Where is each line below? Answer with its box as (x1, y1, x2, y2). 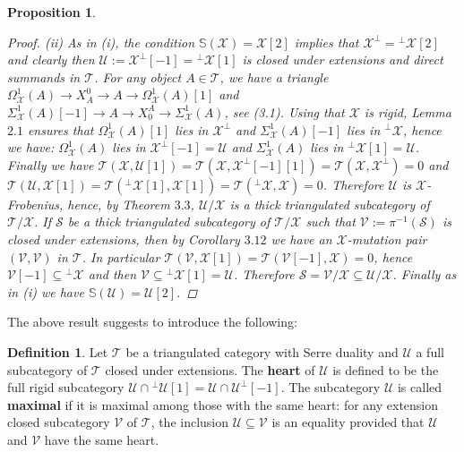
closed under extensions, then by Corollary (7, 229, 240, 248)
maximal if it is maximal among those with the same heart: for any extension (7, 395, 439, 414)
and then (88, 265, 137, 284)
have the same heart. (44, 430, 159, 448)
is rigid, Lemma (364, 102, 451, 121)
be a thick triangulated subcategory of (67, 212, 271, 231)
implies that (294, 32, 359, 51)
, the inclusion (150, 413, 229, 431)
